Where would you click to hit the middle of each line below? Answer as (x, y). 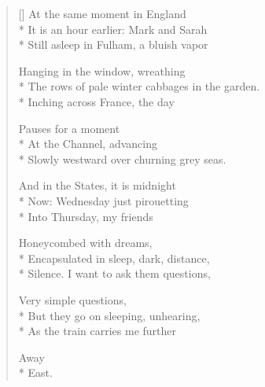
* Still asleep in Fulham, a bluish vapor (113, 44)
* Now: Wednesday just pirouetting (103, 200)
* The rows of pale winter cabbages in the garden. (139, 86)
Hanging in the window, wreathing (102, 70)
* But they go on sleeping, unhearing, (109, 315)
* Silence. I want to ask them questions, (114, 273)
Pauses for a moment (69, 128)
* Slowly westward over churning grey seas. (122, 158)
